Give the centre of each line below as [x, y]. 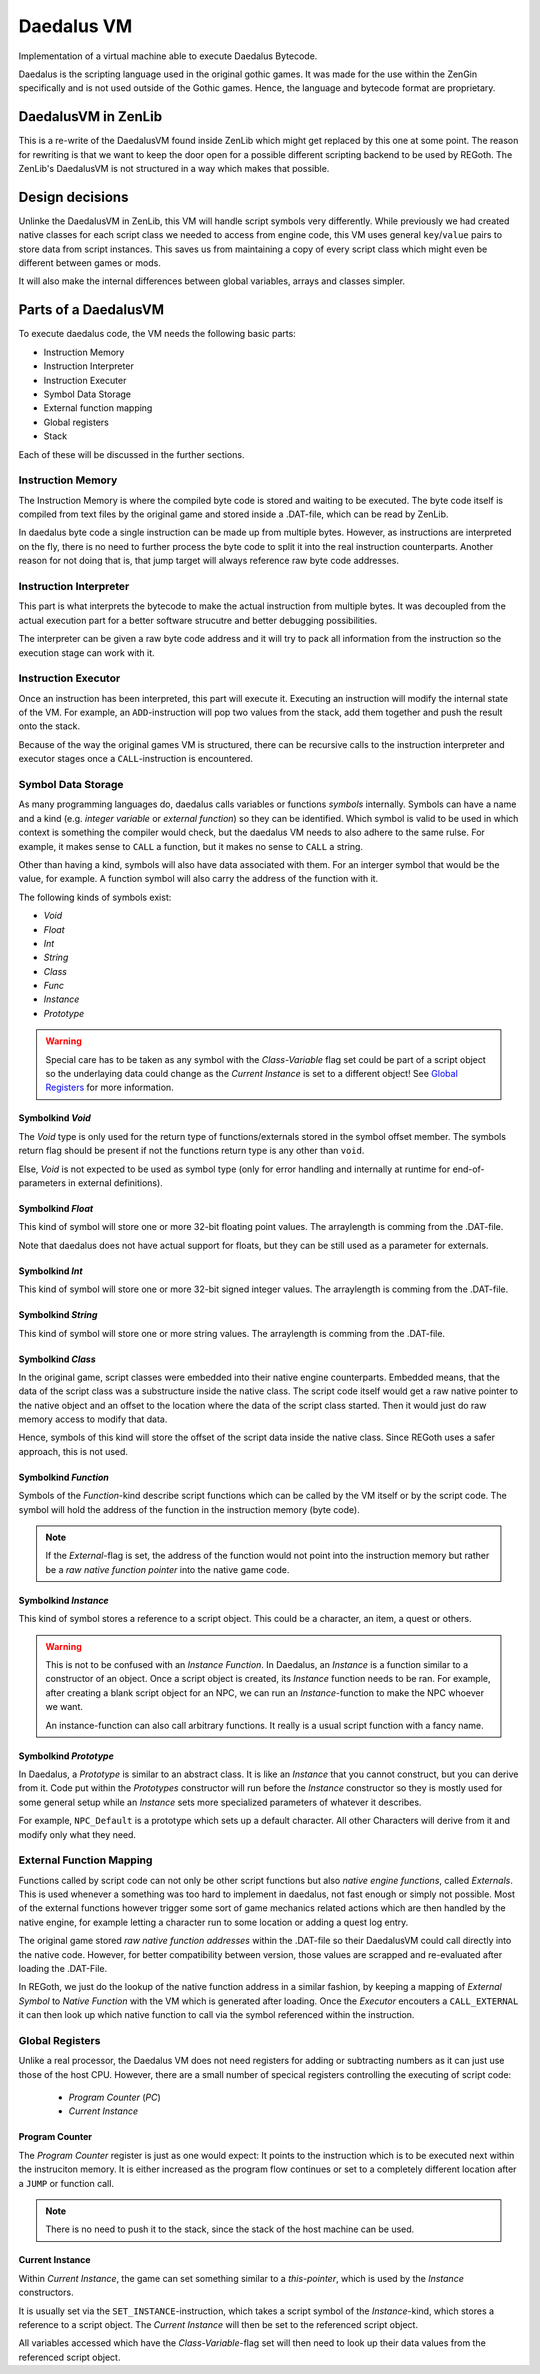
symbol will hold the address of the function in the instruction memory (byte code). [189, 1509]
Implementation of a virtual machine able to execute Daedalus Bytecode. [168, 56]
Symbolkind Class [57, 1359]
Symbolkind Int [51, 1271]
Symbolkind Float [56, 1208]
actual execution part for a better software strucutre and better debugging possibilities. [198, 620]
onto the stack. [49, 726]
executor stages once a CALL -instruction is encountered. [136, 759]
